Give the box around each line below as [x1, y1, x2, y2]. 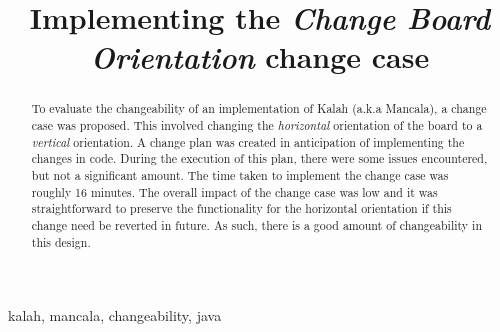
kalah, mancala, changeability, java [8, 305, 222, 326]
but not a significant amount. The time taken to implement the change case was [31, 166, 449, 183]
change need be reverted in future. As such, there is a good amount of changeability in [31, 216, 482, 233]
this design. [31, 233, 91, 250]
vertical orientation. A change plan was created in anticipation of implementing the [31, 133, 465, 150]
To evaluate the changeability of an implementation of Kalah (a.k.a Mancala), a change [31, 100, 487, 117]
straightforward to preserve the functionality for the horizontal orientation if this [31, 200, 452, 217]
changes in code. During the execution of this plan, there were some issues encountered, [31, 150, 488, 167]
